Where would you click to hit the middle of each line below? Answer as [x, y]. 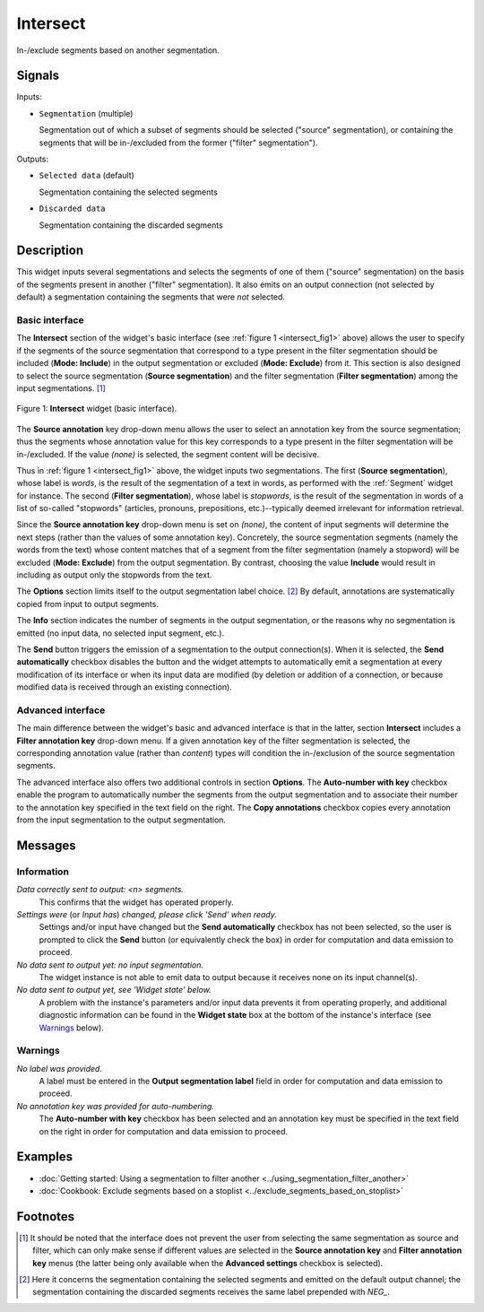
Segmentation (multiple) [86, 113]
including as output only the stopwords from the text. [114, 575]
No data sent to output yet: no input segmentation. [110, 965]
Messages [46, 845]
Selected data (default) [86, 176]
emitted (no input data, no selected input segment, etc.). [121, 633]
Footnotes [46, 1216]
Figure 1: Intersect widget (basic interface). [97, 409]
